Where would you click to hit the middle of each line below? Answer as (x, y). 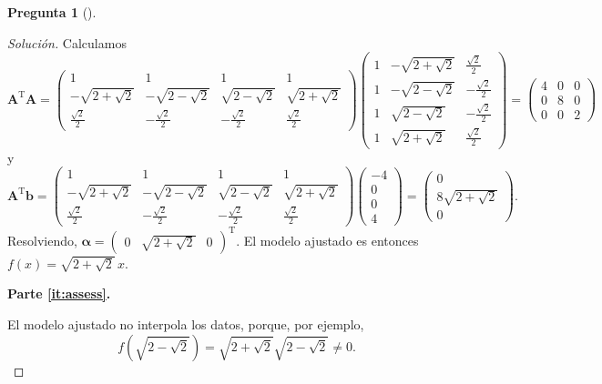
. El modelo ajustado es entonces (327, 240)
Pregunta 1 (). (52, 12)
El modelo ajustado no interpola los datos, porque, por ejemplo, (186, 324)
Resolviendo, (42, 240)
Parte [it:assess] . (59, 293)
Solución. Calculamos (67, 42)
